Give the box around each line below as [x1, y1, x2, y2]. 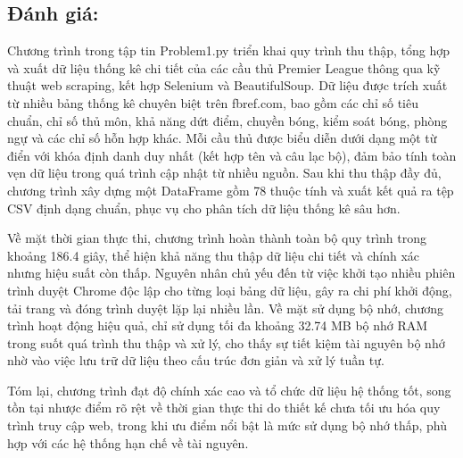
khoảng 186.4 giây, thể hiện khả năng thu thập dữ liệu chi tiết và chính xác [7, 246, 420, 264]
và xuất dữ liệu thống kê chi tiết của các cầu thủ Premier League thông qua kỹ [7, 58, 441, 77]
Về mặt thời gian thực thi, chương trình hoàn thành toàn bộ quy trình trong [7, 229, 426, 247]
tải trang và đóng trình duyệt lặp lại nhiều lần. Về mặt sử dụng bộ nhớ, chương [7, 298, 444, 317]
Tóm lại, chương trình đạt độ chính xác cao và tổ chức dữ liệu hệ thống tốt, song [7, 380, 451, 399]
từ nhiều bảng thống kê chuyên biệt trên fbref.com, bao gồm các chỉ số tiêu [7, 93, 418, 112]
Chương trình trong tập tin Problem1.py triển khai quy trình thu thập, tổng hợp [7, 41, 450, 60]
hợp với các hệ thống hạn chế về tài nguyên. [7, 433, 249, 452]
